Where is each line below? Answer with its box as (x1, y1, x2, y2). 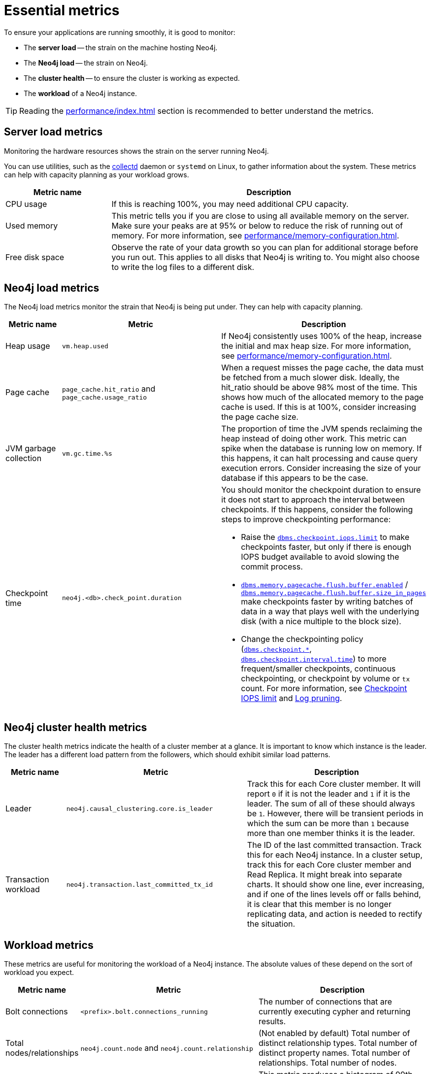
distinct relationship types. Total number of (258, 1038, 418, 1048)
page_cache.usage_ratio (62, 393, 147, 401)
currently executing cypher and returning (258, 1007, 411, 1017)
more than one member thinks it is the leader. (247, 828, 415, 839)
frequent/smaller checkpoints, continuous (241, 664, 396, 674)
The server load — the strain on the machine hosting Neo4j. (24, 43, 218, 52)
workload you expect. (4, 968, 74, 977)
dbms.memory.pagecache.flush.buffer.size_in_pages (241, 589, 426, 597)
